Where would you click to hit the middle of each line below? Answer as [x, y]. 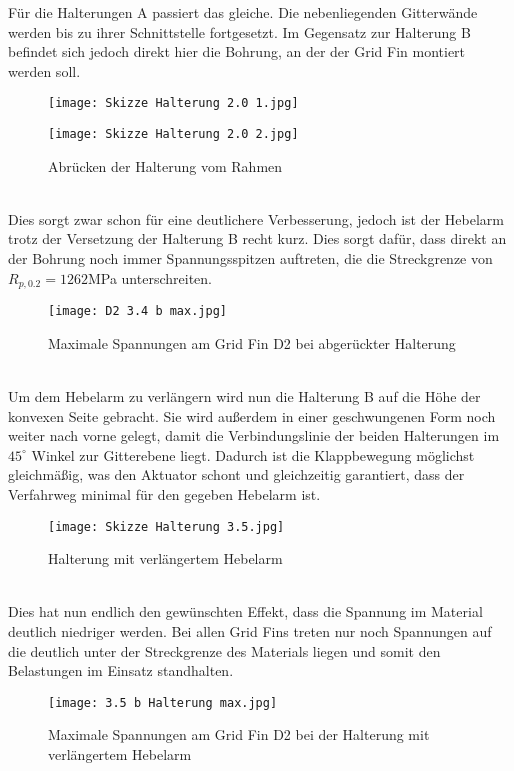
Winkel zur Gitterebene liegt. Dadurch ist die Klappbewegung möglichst [253, 454]
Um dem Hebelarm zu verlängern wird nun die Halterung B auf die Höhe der [244, 395]
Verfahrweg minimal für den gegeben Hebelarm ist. [164, 493]
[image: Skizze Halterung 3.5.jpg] [166, 526]
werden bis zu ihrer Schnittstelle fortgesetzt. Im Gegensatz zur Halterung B [239, 31]
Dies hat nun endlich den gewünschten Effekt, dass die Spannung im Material [245, 611]
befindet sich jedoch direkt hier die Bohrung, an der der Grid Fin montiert [237, 51]
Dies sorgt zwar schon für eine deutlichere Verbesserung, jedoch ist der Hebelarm [256, 218]
